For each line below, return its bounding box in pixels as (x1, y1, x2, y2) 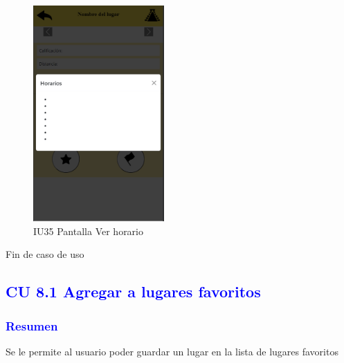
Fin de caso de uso (6, 247, 84, 261)
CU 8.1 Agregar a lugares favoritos (6, 281, 261, 302)
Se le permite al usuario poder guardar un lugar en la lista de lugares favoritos (6, 344, 338, 358)
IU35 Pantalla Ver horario (33, 223, 143, 238)
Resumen (6, 317, 58, 334)
